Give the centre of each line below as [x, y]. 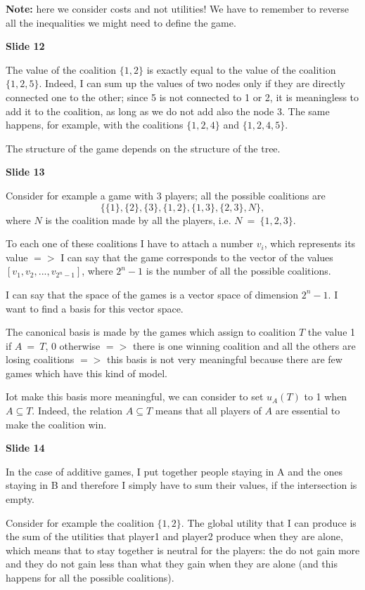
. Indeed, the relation [77, 411]
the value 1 [332, 332]
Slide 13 [25, 172]
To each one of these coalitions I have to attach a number [130, 243]
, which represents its [310, 243]
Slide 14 [25, 448]
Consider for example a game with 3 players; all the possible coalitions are [166, 195]
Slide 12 [25, 46]
